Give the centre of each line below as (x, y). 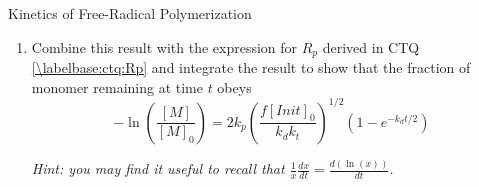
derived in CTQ (371, 46)
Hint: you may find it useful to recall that (158, 168)
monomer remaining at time (117, 86)
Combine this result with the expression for (164, 46)
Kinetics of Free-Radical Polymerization (130, 13)
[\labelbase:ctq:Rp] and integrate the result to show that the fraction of (251, 67)
